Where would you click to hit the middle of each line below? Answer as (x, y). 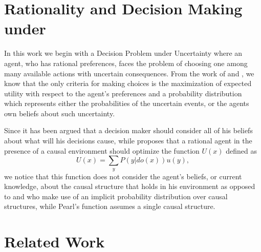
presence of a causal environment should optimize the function (102, 150)
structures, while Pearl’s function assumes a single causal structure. (110, 206)
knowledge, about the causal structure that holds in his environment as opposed (130, 186)
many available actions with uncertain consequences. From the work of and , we (129, 73)
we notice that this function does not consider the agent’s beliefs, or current (123, 176)
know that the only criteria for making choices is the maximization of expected (128, 83)
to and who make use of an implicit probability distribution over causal (116, 196)
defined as (241, 150)
